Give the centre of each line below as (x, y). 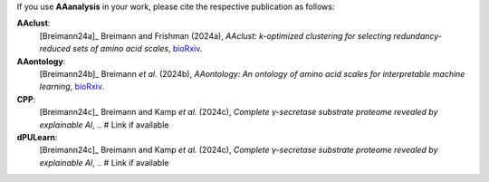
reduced (55, 49)
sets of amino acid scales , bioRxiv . (138, 49)
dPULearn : (37, 137)
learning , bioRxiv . (72, 87)
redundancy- (418, 35)
